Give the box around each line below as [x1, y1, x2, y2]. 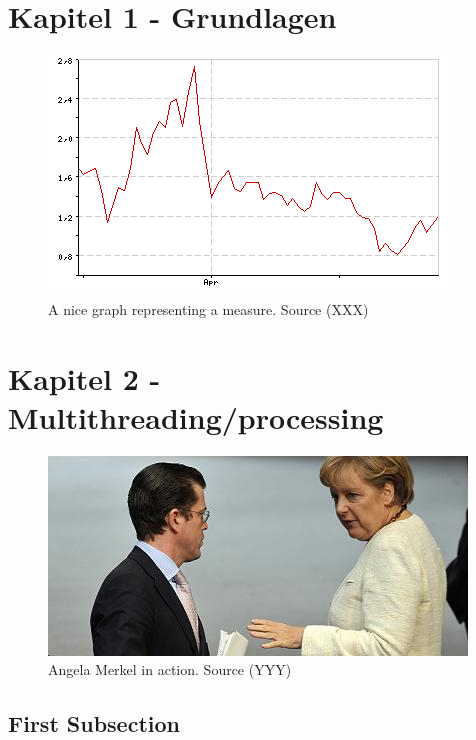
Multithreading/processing [8, 396, 384, 437]
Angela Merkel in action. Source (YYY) [48, 659, 292, 680]
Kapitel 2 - [8, 357, 161, 398]
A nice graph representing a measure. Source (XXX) [48, 298, 369, 319]
